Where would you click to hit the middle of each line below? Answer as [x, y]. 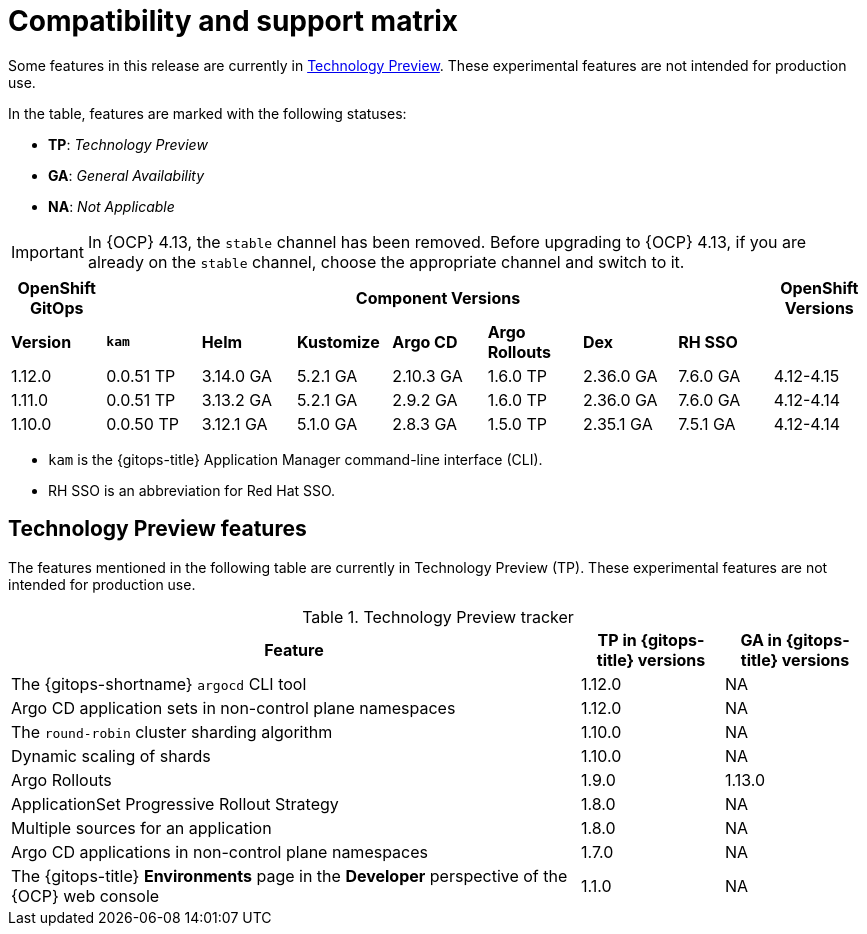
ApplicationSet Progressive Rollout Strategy [175, 803]
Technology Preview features [157, 529]
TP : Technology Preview [128, 144]
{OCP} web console [85, 895]
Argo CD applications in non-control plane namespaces [219, 851]
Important [47, 251]
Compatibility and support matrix [233, 21]
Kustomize [338, 341]
